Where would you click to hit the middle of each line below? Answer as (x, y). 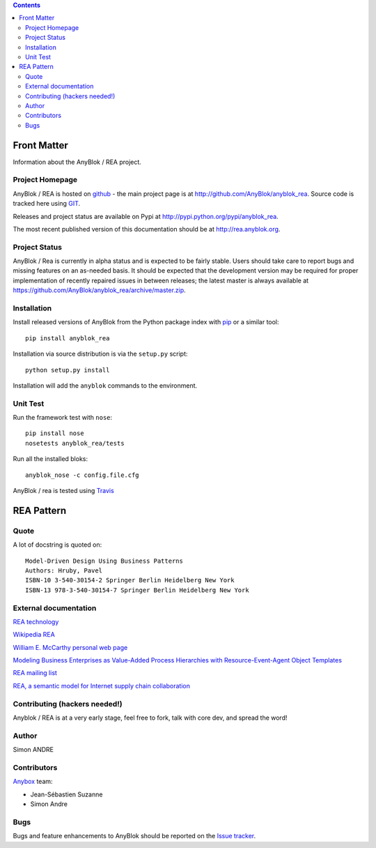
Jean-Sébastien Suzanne (66, 794)
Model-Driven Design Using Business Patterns (104, 561)
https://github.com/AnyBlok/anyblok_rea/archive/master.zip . (99, 290)
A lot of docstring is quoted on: (57, 545)
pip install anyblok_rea (68, 338)
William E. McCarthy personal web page (70, 647)
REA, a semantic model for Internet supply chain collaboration (102, 686)
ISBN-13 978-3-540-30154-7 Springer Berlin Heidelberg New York (138, 590)
